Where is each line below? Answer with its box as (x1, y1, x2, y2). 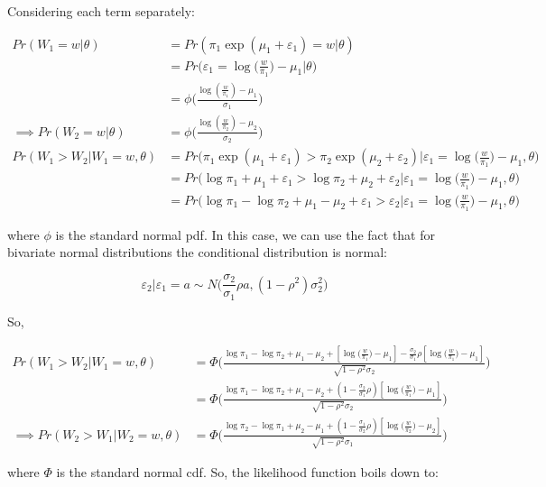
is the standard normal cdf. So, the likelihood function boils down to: (56, 463, 439, 482)
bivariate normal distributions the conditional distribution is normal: (7, 243, 387, 262)
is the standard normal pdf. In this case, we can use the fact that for (55, 225, 435, 243)
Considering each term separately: (7, 2, 195, 20)
